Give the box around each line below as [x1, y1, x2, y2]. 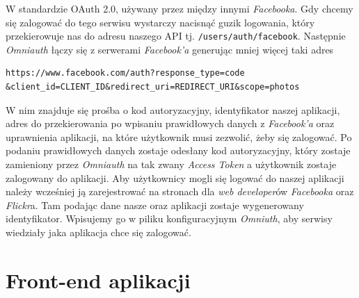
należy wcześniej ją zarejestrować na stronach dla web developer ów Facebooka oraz [6, 184, 354, 199]
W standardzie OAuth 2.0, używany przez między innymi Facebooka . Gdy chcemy [6, 1, 353, 15]
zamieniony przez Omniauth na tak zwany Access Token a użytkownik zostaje [6, 157, 337, 171]
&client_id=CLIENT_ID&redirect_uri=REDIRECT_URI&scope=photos [6, 82, 300, 92]
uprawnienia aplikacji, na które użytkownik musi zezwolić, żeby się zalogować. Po [6, 129, 352, 144]
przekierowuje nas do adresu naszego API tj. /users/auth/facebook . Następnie [6, 28, 346, 43]
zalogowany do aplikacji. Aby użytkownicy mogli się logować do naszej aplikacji [6, 170, 344, 185]
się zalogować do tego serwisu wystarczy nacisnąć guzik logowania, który [6, 15, 315, 29]
